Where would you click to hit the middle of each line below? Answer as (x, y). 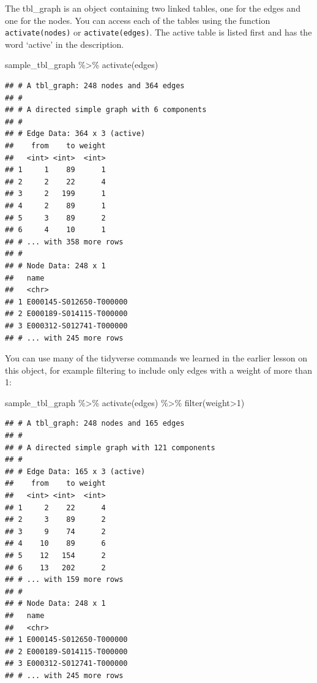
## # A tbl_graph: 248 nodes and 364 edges (95, 86)
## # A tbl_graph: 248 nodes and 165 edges (95, 424)
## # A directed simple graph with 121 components (110, 447)
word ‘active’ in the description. (65, 44)
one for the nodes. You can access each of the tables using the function (138, 20)
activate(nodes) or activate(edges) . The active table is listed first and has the (158, 32)
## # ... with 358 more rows (64, 242)
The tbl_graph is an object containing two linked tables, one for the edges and (153, 8)
